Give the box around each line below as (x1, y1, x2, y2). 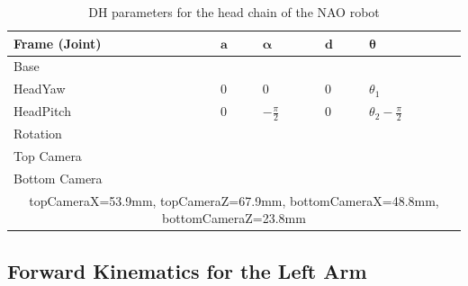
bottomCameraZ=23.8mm (162, 209, 306, 228)
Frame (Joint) (13, 33, 102, 52)
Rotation (13, 124, 62, 143)
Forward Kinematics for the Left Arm (7, 256, 367, 284)
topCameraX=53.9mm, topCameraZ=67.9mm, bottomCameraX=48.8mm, (29, 191, 439, 210)
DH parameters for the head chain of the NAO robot (88, 3, 380, 21)
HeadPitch (13, 102, 71, 121)
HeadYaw (13, 79, 66, 98)
